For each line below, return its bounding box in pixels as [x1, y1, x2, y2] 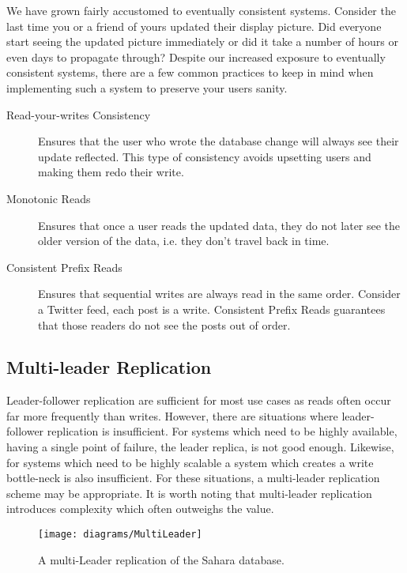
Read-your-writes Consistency [6, 106, 151, 123]
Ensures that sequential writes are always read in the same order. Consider [38, 285, 401, 302]
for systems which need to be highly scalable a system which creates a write [6, 454, 374, 470]
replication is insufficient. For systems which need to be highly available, [47, 423, 398, 439]
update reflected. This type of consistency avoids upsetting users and [38, 148, 371, 164]
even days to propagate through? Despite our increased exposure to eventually [6, 48, 386, 65]
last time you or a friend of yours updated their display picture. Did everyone [6, 17, 382, 34]
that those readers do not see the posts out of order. [38, 316, 291, 333]
